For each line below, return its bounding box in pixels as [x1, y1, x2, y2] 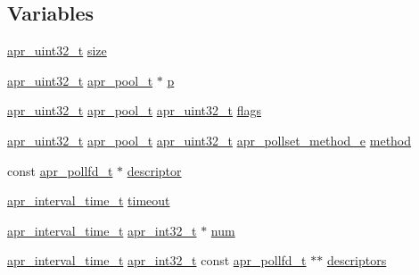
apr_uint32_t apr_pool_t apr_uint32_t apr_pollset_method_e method [7, 130, 412, 149]
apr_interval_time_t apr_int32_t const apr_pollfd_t [7, 251, 307, 270]
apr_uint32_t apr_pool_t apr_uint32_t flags [7, 101, 261, 120]
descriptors [326, 251, 387, 270]
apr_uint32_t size [7, 41, 107, 60]
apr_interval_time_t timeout [7, 191, 170, 210]
